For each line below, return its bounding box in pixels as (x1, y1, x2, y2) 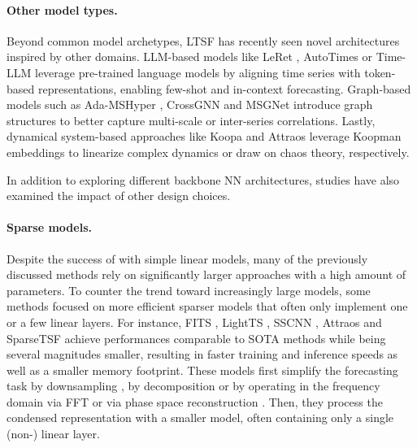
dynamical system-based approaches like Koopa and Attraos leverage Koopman (7, 128, 402, 145)
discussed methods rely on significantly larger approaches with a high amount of (7, 266, 406, 283)
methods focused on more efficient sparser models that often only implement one (7, 298, 408, 315)
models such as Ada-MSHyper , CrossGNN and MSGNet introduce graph (7, 96, 373, 113)
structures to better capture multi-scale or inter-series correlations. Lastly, (7, 111, 376, 128)
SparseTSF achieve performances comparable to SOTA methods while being (7, 329, 386, 346)
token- (364, 63, 396, 80)
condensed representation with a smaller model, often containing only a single (7, 409, 394, 426)
